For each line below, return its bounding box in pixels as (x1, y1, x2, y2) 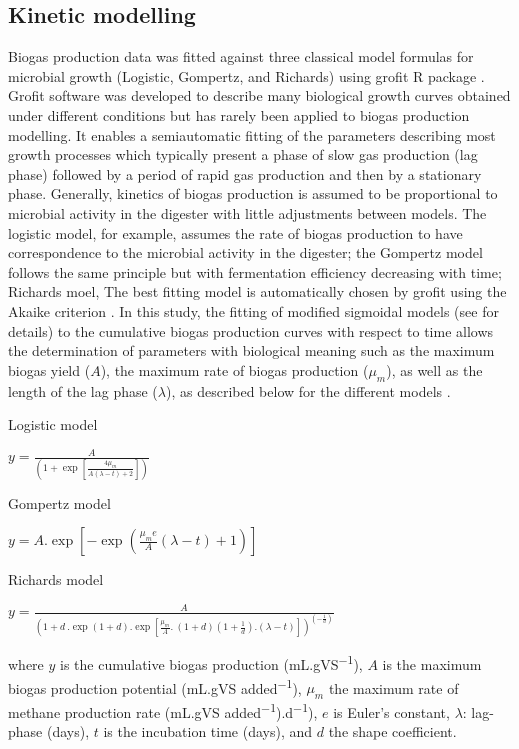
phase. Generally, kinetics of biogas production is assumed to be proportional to (8, 183, 498, 204)
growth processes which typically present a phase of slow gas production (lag (8, 144, 478, 165)
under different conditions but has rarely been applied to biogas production (8, 104, 470, 125)
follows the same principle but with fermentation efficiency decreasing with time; (8, 261, 502, 282)
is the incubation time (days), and (103, 721, 313, 742)
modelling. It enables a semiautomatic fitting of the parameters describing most (8, 124, 496, 145)
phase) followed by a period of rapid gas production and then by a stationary (8, 163, 482, 184)
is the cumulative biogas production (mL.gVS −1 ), (60, 651, 363, 674)
